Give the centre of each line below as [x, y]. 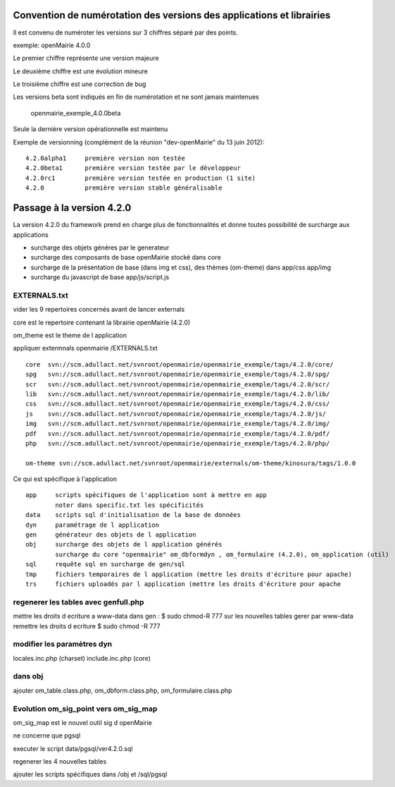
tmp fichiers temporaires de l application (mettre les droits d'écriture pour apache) [189, 574]
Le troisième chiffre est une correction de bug [80, 84]
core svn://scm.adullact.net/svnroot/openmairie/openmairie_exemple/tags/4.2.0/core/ [180, 364]
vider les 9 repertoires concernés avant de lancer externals [99, 310]
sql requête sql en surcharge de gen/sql [106, 565]
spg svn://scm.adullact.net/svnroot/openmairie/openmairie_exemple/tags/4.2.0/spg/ [178, 374]
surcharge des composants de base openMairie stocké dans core [126, 257]
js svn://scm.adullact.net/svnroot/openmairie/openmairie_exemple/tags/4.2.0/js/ [176, 414]
